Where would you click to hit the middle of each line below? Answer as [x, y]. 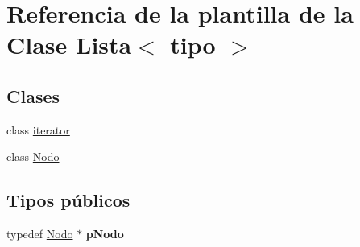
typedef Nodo [40, 234]
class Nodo [33, 156]
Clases [33, 95]
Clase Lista [69, 45]
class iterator [38, 129]
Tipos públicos [68, 200]
